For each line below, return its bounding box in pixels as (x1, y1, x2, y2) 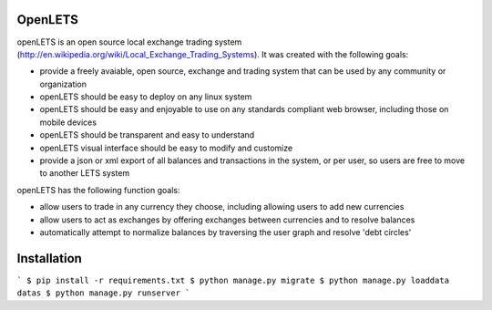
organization (39, 78, 87, 89)
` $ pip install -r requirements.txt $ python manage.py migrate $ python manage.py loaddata (16, 274, 450, 285)
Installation (16, 251, 82, 266)
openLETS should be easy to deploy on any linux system (39, 91, 252, 102)
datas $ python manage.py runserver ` (16, 288, 190, 298)
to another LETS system (39, 168, 130, 179)
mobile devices (39, 117, 97, 128)
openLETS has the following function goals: (16, 184, 180, 195)
